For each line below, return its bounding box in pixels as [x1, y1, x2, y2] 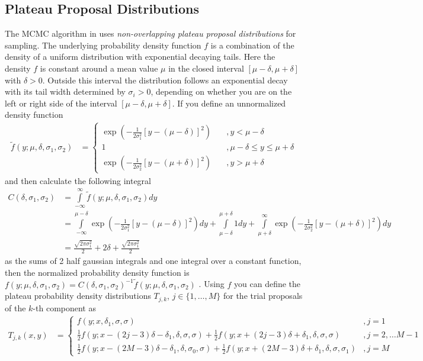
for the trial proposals [223, 289, 303, 302]
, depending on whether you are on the [150, 85, 292, 98]
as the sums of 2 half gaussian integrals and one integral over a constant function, [5, 254, 302, 267]
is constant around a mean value [40, 62, 158, 74]
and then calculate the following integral [5, 174, 152, 186]
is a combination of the [210, 38, 294, 51]
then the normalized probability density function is [5, 266, 190, 278]
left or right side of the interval [5, 96, 117, 109]
